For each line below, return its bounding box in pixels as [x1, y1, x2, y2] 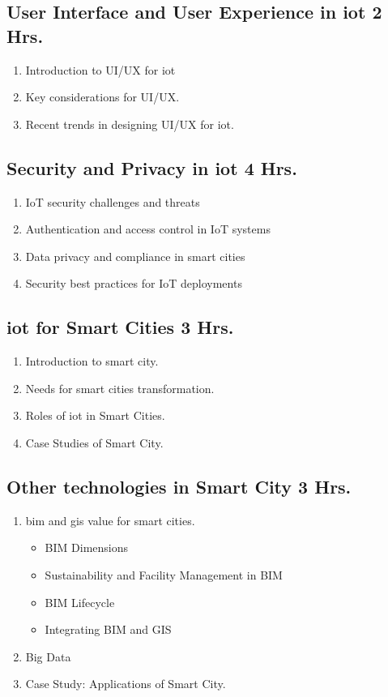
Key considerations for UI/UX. [25, 88, 180, 105]
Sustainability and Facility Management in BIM [45, 566, 283, 583]
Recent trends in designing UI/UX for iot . [25, 115, 234, 132]
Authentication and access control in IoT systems [25, 220, 271, 237]
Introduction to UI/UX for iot [25, 61, 176, 78]
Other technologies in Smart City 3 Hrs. [6, 473, 352, 498]
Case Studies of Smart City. [25, 434, 164, 451]
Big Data [25, 648, 71, 665]
